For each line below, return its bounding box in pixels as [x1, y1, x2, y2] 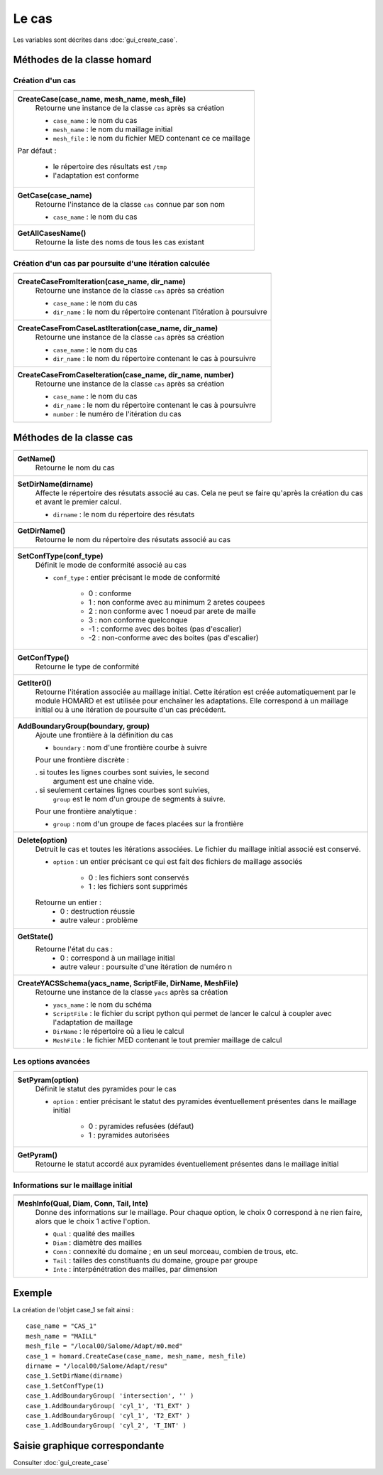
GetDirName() [17, 526, 66, 536]
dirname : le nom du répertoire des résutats [52, 509, 195, 519]
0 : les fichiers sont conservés [88, 872, 189, 882]
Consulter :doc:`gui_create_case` [13, 1459, 110, 1467]
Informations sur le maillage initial [13, 1180, 133, 1190]
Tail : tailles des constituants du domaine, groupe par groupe [52, 1255, 258, 1265]
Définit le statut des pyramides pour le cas [35, 1084, 177, 1093]
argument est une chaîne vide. [52, 776, 155, 786]
